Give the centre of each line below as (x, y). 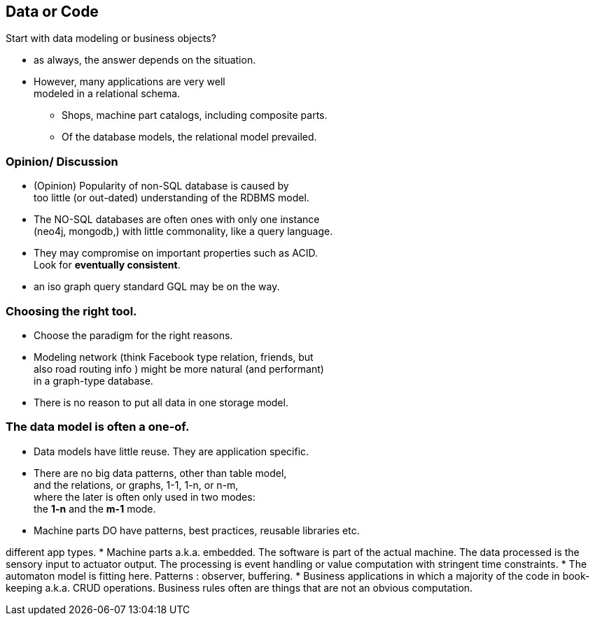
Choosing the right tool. (71, 311)
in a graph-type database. (93, 380)
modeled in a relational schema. (107, 94)
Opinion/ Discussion (62, 161)
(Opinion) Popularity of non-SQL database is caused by (161, 186)
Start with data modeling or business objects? (111, 38)
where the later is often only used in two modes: (145, 497)
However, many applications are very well (129, 82)
